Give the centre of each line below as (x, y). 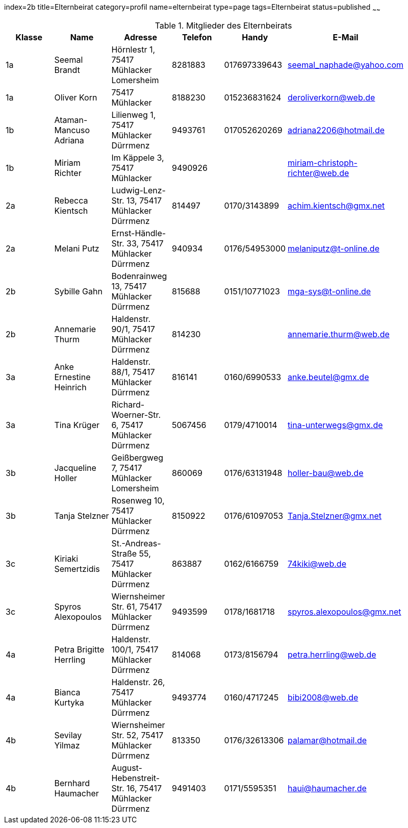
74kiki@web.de (317, 563)
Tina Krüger (77, 425)
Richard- (128, 404)
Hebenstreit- (136, 778)
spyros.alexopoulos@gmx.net (345, 611)
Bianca (67, 692)
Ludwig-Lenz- (138, 190)
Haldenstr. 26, (138, 682)
